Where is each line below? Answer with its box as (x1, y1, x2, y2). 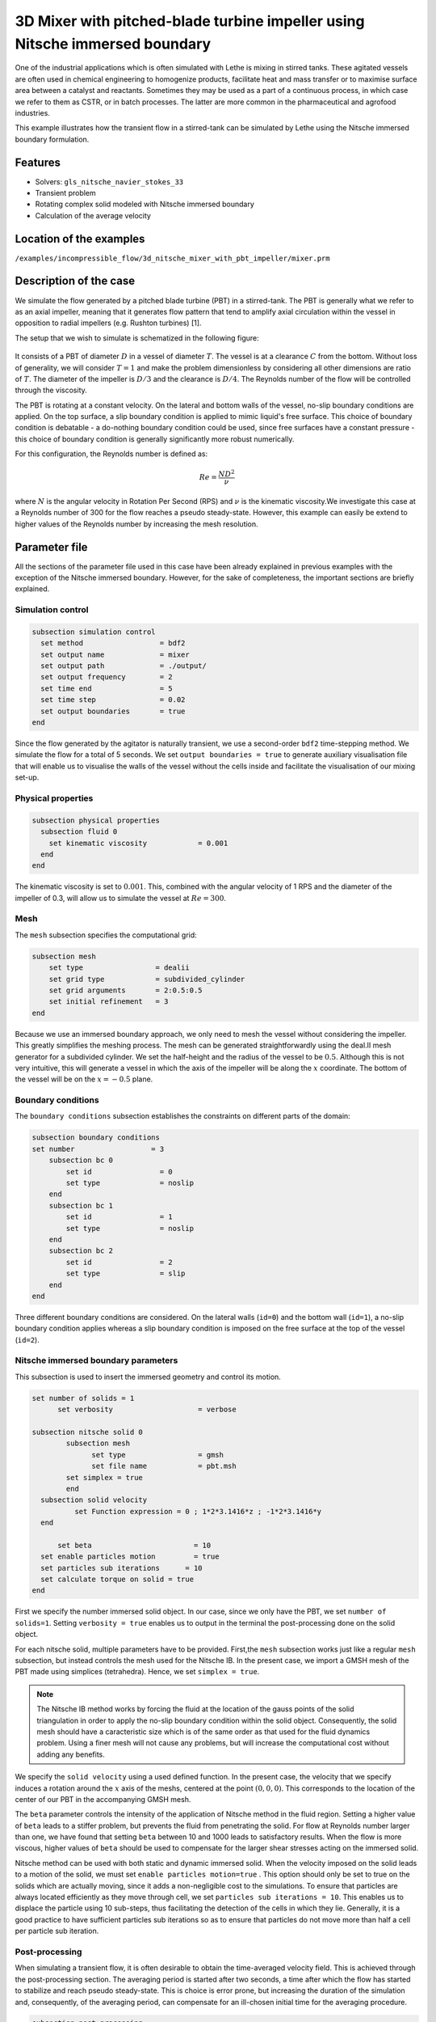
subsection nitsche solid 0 (31, 1428, 143, 1436)
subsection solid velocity (40, 1495, 148, 1504)
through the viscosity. (15, 385, 88, 396)
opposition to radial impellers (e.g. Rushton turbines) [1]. (15, 318, 202, 328)
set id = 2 (65, 1258, 173, 1267)
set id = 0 (65, 1167, 173, 1176)
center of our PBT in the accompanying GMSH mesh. (15, 1794, 191, 1804)
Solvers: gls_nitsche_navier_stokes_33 (35, 176, 184, 186)
